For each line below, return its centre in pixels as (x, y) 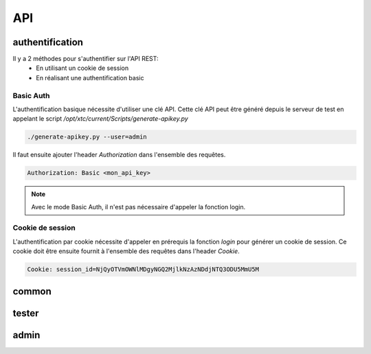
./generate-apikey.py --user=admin (87, 137)
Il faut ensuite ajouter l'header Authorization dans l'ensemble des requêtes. (119, 155)
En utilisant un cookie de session (82, 68)
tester (26, 313)
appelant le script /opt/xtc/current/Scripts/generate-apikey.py (100, 119)
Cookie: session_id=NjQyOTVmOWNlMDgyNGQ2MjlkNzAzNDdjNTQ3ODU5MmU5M (143, 270)
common (32, 291)
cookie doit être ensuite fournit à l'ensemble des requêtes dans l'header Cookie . (126, 251)
